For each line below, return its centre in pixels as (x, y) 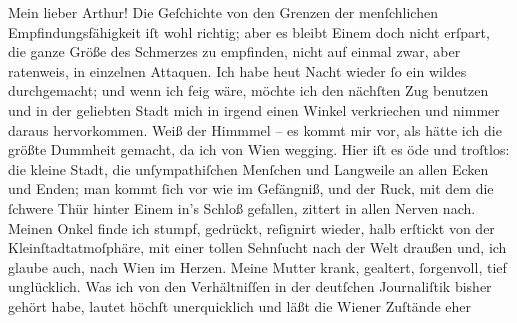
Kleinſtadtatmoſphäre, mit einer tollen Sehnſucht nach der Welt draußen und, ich (257, 247)
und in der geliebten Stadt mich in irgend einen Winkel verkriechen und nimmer (254, 109)
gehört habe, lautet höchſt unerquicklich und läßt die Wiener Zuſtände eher (239, 305)
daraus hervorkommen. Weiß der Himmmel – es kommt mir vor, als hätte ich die (255, 129)
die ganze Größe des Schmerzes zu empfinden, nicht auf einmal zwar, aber (234, 51)
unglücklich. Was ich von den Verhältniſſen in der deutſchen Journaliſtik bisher (250, 286)
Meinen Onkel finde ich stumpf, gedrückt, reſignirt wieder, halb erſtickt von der (251, 227)
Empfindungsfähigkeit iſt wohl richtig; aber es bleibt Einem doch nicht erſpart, (249, 31)
